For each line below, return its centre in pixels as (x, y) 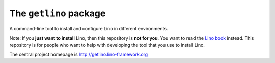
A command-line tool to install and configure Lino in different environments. (89, 28)
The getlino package (58, 13)
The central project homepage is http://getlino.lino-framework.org (79, 54)
